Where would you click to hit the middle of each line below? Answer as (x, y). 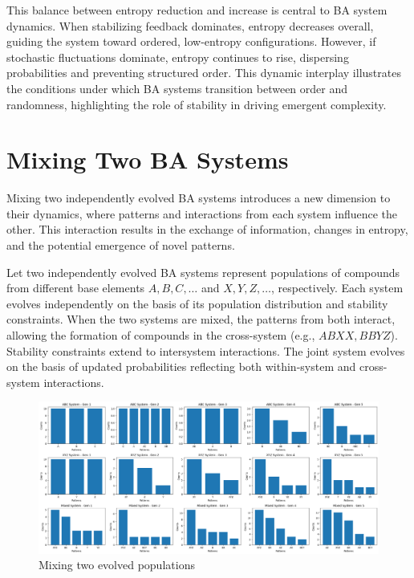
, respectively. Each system (337, 288)
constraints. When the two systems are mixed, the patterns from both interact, (201, 319)
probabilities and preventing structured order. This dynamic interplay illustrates (204, 73)
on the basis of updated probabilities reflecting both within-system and (181, 366)
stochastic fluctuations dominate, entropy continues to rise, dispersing (178, 57)
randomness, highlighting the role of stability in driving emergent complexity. (197, 104)
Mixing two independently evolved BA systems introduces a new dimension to (199, 198)
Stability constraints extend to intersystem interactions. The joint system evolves (206, 350)
